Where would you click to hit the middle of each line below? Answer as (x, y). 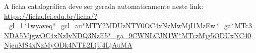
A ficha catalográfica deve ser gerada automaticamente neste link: (104, 6)
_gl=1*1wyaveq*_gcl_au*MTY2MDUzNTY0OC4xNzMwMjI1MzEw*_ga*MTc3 (128, 26)
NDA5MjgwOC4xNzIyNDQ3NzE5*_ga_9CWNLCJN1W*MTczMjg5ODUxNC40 (128, 35)
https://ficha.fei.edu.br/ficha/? (51, 16)
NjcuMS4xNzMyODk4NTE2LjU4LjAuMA (68, 45)
